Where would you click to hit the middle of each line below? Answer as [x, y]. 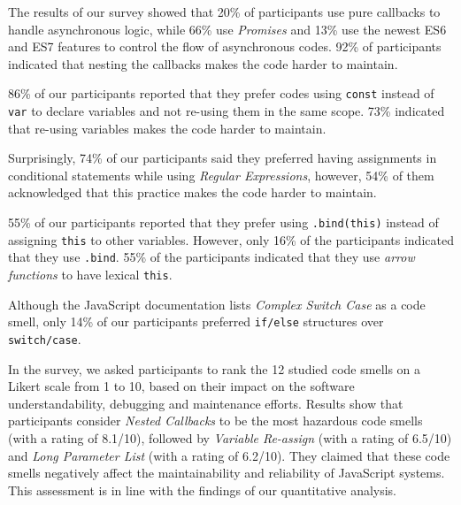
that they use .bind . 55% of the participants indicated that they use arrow [211, 257]
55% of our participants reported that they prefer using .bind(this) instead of [223, 222]
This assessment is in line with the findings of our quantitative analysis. [203, 490]
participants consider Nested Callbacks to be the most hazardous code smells [215, 421]
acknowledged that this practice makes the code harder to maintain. [192, 192]
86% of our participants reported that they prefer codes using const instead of [221, 93]
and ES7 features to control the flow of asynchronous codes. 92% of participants [225, 46]
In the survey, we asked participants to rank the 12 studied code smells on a [215, 368]
